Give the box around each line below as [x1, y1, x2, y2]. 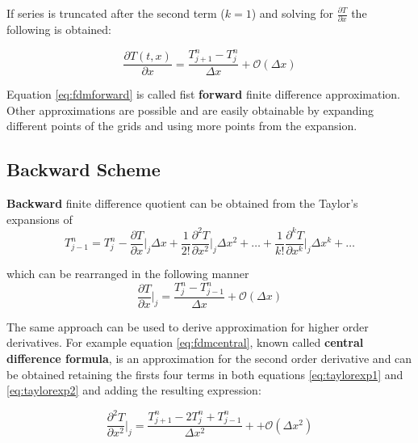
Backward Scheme [6, 157, 161, 182]
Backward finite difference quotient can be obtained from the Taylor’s [6, 195, 358, 212]
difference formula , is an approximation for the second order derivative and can [6, 349, 412, 366]
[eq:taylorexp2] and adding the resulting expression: [6, 382, 261, 399]
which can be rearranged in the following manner [6, 264, 249, 281]
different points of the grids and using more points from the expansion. [6, 117, 357, 134]
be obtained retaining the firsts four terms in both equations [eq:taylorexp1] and [6, 365, 403, 382]
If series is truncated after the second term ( [6, 5, 225, 21]
